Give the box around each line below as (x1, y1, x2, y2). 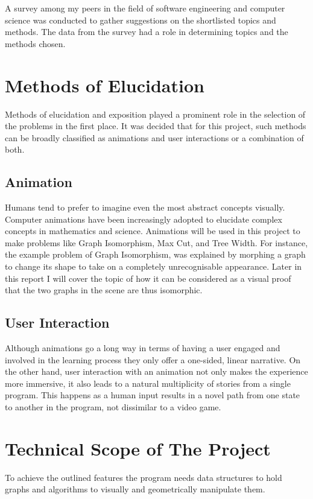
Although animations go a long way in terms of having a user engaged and (5, 342, 280, 354)
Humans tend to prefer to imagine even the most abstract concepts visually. (5, 201, 285, 214)
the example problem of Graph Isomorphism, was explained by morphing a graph (5, 248, 306, 261)
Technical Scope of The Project (5, 436, 271, 460)
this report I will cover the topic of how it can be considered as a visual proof (5, 272, 291, 284)
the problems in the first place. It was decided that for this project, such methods (5, 119, 306, 132)
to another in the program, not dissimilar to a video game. (5, 401, 221, 413)
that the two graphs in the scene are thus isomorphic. (5, 284, 203, 296)
